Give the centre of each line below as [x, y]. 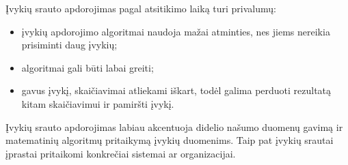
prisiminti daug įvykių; [69, 45]
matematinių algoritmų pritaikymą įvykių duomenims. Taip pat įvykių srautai [170, 140]
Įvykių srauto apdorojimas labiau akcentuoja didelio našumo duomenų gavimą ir [174, 126]
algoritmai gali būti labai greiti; [88, 67]
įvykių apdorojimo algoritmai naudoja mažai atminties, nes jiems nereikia [176, 31]
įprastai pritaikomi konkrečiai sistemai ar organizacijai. [121, 153]
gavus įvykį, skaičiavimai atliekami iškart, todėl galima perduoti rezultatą [176, 90]
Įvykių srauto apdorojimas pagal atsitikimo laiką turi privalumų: [141, 8]
